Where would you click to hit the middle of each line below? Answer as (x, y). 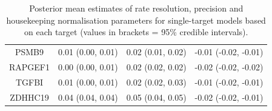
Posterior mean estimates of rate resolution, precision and (136, 8)
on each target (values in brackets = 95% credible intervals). (136, 32)
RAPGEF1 (30, 66)
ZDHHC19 (29, 97)
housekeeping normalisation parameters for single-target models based (136, 20)
